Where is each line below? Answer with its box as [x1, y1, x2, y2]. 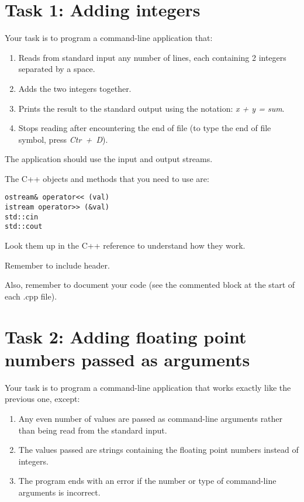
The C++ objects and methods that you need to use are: [5, 172, 209, 184]
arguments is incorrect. [18, 486, 101, 498]
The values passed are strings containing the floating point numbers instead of [18, 443, 299, 456]
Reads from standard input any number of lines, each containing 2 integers [18, 51, 286, 63]
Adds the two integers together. [18, 82, 132, 94]
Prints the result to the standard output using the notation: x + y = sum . [18, 102, 285, 114]
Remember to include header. [5, 259, 110, 271]
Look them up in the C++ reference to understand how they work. [5, 239, 246, 252]
